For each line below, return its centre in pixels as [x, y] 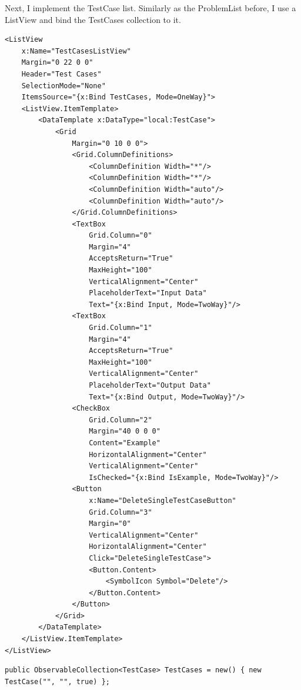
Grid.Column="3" [121, 512]
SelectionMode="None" [63, 86]
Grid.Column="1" [121, 328]
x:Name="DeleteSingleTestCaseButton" [163, 500]
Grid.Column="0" [121, 236]
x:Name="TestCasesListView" [76, 51]
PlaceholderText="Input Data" [148, 293]
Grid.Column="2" [121, 420]
